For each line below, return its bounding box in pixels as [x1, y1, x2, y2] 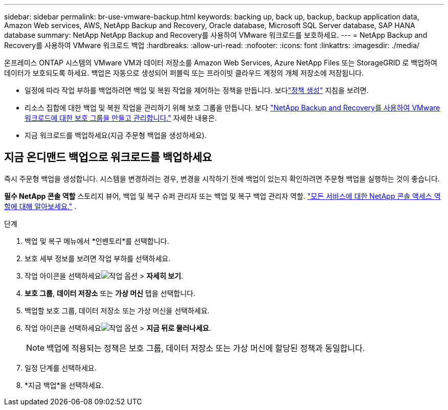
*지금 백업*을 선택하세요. [25, 380, 104, 390]
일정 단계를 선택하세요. [25, 363, 97, 372]
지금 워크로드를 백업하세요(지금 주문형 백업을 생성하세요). [25, 131, 207, 140]
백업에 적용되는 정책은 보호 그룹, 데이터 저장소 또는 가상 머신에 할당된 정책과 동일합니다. [47, 343, 365, 353]
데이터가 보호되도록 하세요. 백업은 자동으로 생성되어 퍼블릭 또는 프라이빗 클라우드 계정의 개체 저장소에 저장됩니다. [4, 69, 364, 77]
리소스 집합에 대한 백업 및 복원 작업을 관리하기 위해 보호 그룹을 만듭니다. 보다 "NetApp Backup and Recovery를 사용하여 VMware [25, 103, 440, 112]
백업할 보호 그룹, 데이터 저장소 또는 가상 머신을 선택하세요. [25, 306, 210, 315]
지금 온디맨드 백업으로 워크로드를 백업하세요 [4, 151, 212, 164]
